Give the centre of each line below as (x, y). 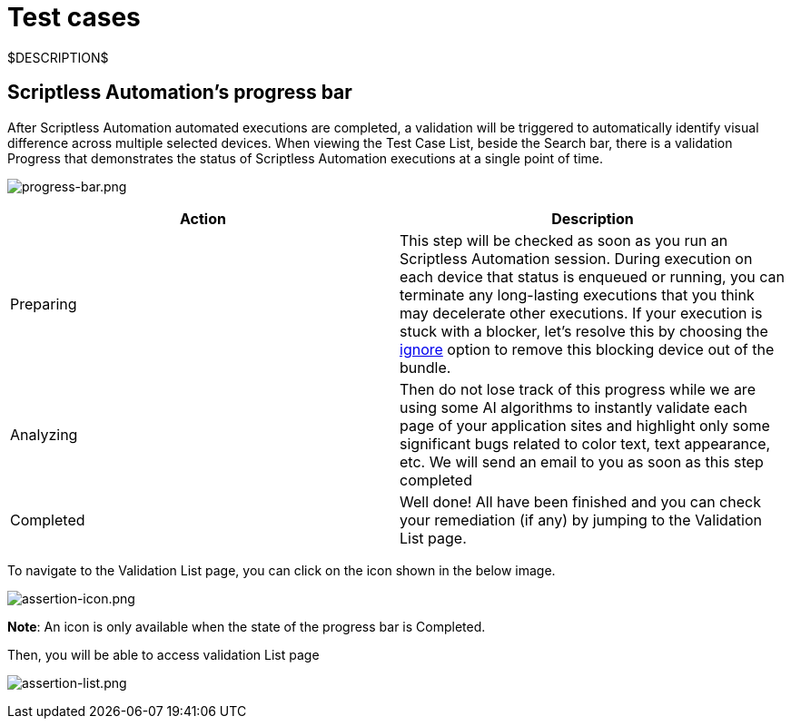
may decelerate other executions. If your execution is (581, 313)
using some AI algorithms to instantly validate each (574, 407)
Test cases (74, 17)
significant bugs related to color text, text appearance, (585, 443)
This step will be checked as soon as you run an (564, 240)
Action (203, 218)
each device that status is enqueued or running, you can (593, 276)
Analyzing (44, 434)
